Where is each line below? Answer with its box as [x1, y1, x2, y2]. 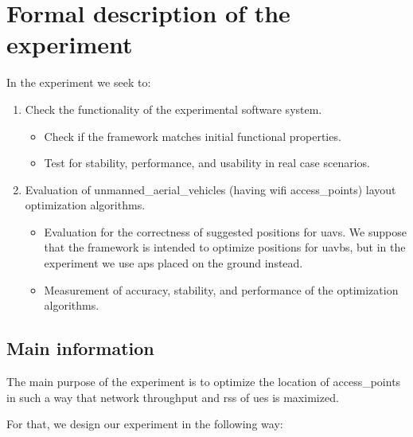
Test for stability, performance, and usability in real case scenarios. [44, 154, 370, 171]
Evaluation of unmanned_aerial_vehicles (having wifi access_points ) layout [25, 181, 396, 197]
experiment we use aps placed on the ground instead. [44, 255, 303, 271]
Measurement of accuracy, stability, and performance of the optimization [44, 281, 399, 298]
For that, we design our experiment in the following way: [6, 416, 283, 432]
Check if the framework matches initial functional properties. [44, 127, 341, 144]
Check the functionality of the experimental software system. [25, 100, 322, 117]
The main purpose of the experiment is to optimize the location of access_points [6, 373, 401, 390]
